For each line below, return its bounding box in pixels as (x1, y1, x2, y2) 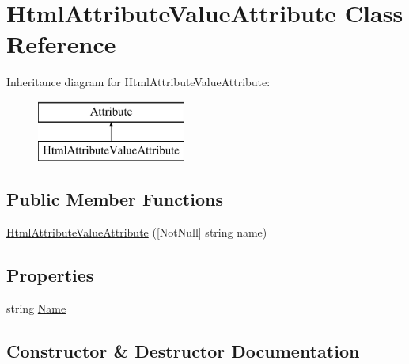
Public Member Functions (6, 187, 223, 211)
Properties (6, 263, 94, 287)
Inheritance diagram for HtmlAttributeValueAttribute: (6, 74, 271, 90)
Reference (6, 28, 116, 60)
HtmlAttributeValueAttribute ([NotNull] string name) (6, 224, 267, 241)
